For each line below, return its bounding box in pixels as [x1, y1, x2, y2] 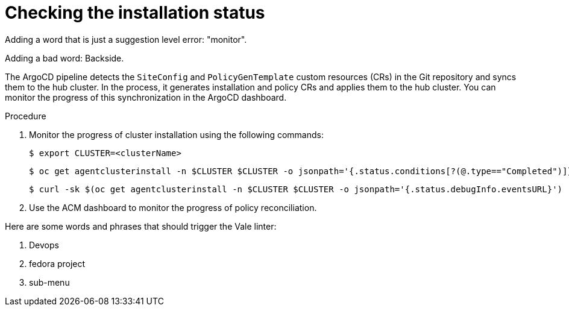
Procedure [5, 110, 46, 121]
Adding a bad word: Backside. [5, 52, 124, 63]
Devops [29, 239, 59, 250]
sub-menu [29, 277, 70, 287]
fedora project [29, 258, 86, 269]
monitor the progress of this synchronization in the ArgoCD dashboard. [5, 92, 287, 102]
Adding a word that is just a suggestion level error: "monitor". [5, 34, 247, 45]
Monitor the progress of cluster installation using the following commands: [29, 129, 324, 140]
